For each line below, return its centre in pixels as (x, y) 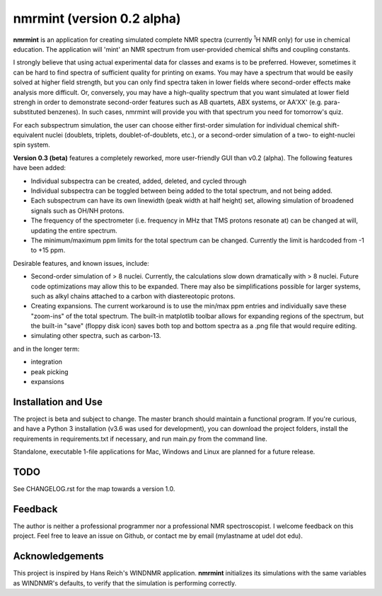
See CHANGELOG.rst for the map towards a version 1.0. (94, 489)
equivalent (28, 135)
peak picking (50, 371)
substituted (29, 112)
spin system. (32, 145)
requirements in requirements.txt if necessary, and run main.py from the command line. (140, 439)
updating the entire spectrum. (74, 230)
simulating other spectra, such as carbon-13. (96, 336)
